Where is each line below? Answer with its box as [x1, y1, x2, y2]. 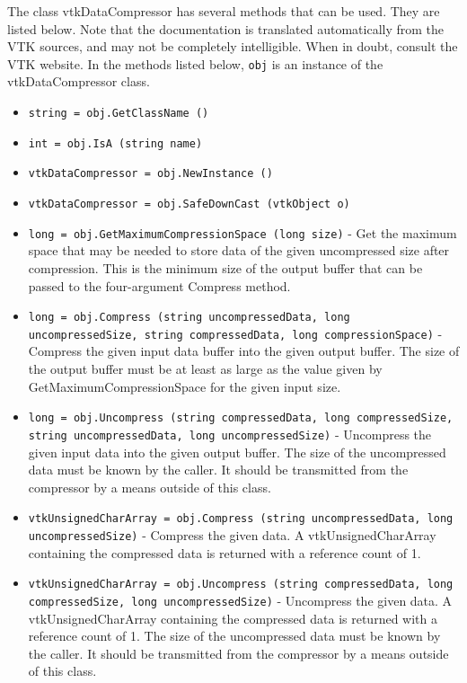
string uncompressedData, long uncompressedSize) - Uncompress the [28, 424, 432, 443]
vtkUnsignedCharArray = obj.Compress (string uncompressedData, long [28, 512, 454, 526]
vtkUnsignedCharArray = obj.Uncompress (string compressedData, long [28, 578, 454, 591]
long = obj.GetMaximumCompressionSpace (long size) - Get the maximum [28, 223, 457, 242]
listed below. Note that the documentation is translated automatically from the [7, 19, 445, 38]
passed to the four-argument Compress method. [28, 276, 291, 295]
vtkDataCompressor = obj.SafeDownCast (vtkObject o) [28, 198, 350, 210]
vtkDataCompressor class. [7, 72, 150, 91]
